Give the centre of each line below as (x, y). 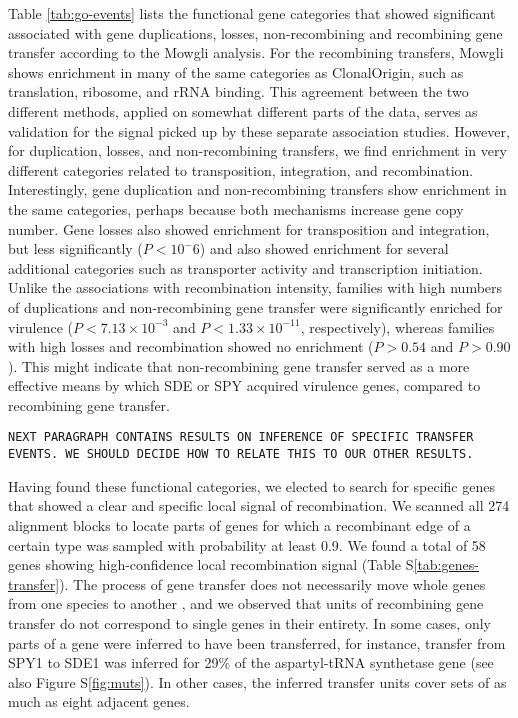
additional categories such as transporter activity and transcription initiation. (245, 267)
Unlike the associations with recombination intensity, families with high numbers (255, 287)
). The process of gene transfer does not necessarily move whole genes (272, 583)
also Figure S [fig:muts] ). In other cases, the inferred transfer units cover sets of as (257, 681)
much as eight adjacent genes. (99, 701)
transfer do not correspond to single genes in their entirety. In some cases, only (249, 622)
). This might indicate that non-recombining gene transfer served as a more (239, 365)
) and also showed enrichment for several (324, 248)
